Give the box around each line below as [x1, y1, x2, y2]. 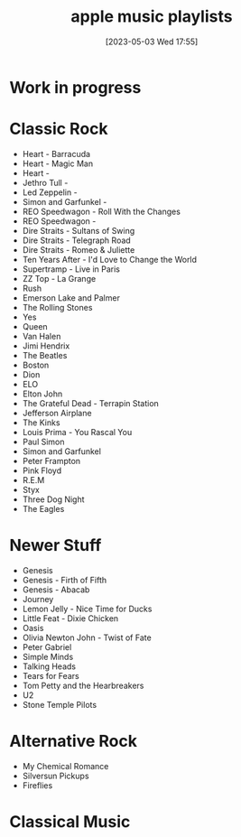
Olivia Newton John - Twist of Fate [22, 632, 152, 643]
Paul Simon [22, 436, 65, 447]
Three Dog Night [22, 494, 85, 505]
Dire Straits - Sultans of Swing [22, 225, 135, 236]
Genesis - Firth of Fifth [22, 574, 107, 585]
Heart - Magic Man [22, 158, 93, 169]
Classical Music [9, 811, 131, 832]
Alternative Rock [9, 731, 138, 751]
